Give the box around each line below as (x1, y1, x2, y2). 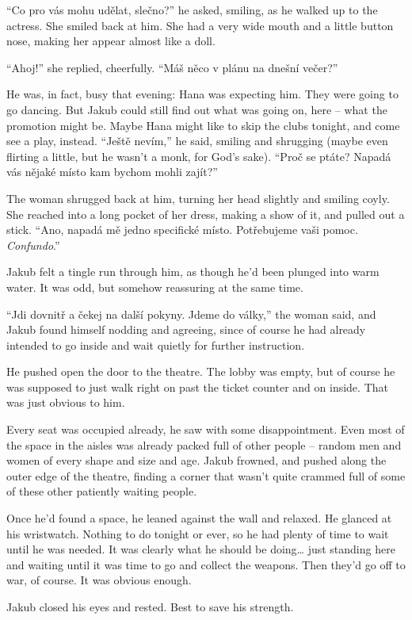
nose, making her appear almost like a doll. (6, 33, 216, 49)
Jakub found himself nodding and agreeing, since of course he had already (6, 321, 366, 338)
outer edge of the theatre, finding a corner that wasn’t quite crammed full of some (6, 467, 406, 484)
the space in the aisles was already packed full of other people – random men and (6, 436, 402, 453)
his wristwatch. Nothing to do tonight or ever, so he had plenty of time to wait (6, 525, 389, 542)
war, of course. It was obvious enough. (6, 572, 192, 588)
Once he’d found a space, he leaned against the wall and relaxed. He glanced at (6, 510, 392, 526)
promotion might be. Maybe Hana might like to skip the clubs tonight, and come (6, 117, 400, 133)
